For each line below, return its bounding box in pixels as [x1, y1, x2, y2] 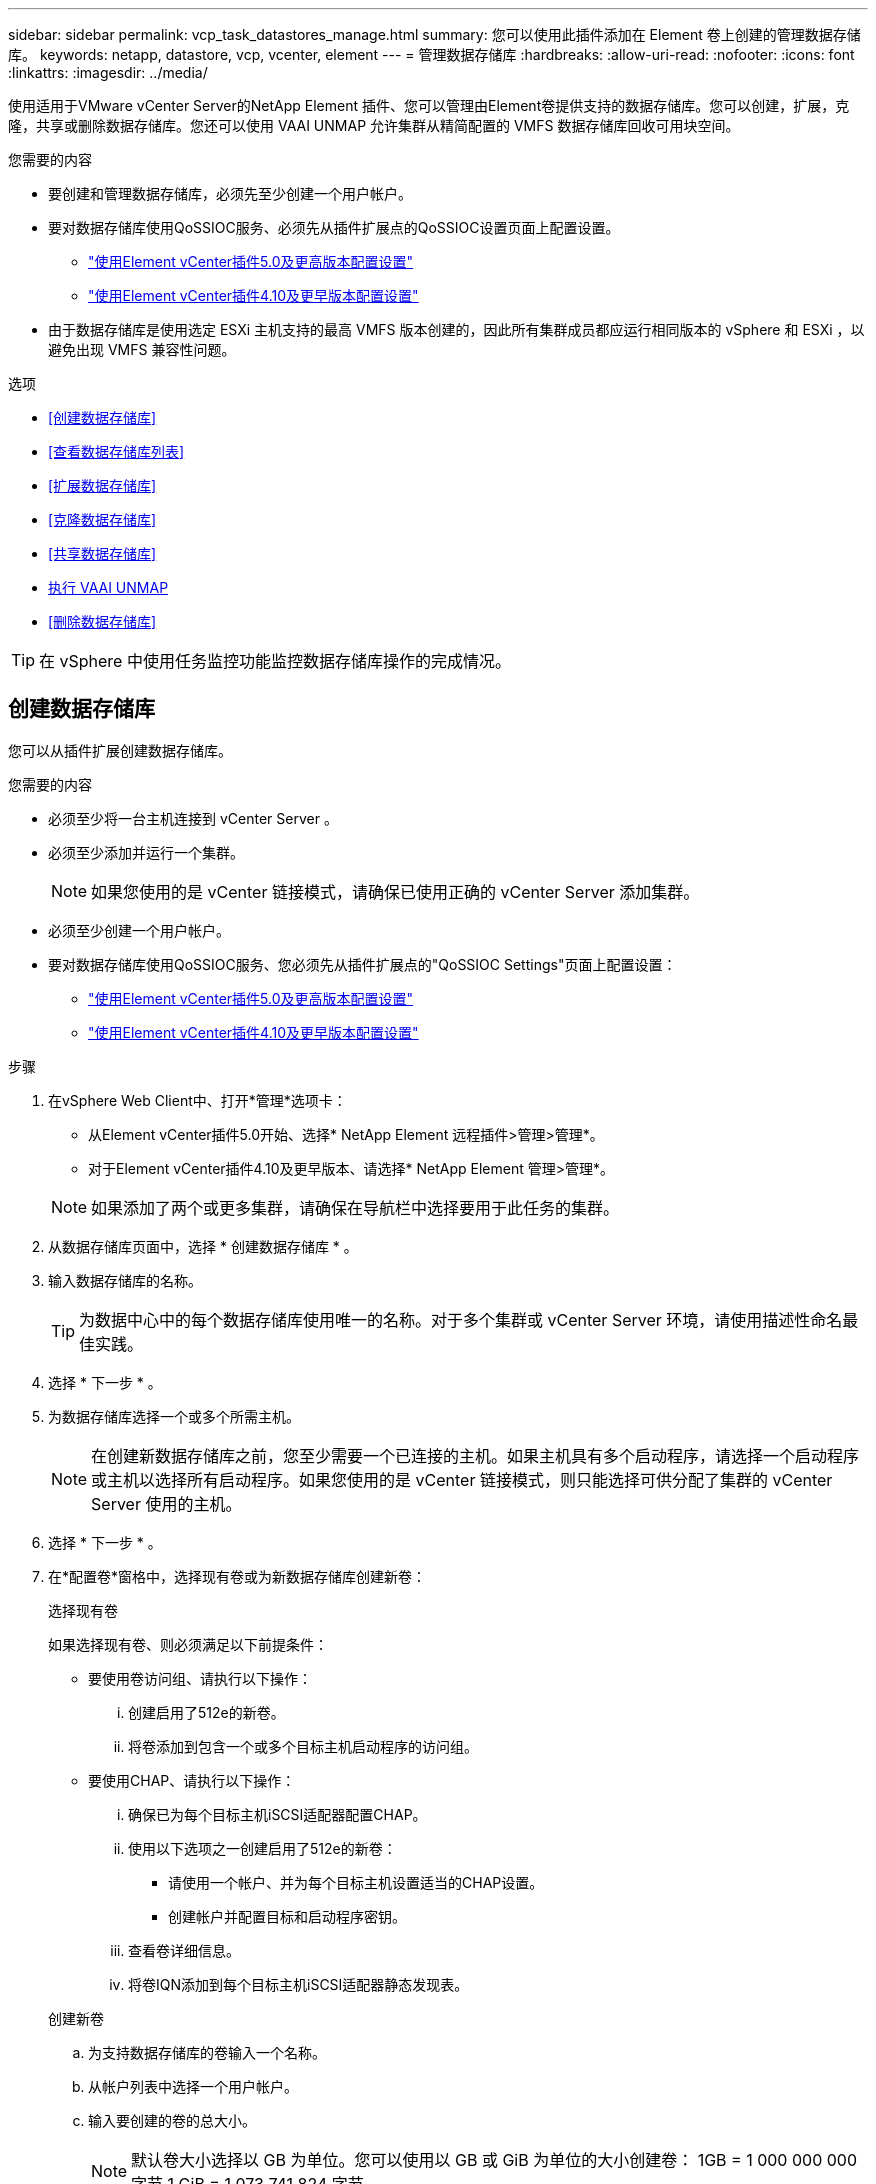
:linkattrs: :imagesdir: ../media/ [8, 64, 208, 81]
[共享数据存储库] [48, 545, 157, 562]
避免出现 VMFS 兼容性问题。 [48, 341, 236, 358]
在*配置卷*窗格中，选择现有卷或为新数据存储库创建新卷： [48, 1567, 427, 1585]
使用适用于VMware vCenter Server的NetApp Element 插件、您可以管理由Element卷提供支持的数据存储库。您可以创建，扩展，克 [8, 97, 850, 114]
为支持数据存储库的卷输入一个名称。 [88, 2043, 326, 2061]
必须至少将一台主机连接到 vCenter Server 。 [48, 809, 338, 827]
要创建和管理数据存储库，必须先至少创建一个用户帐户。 [48, 185, 412, 202]
